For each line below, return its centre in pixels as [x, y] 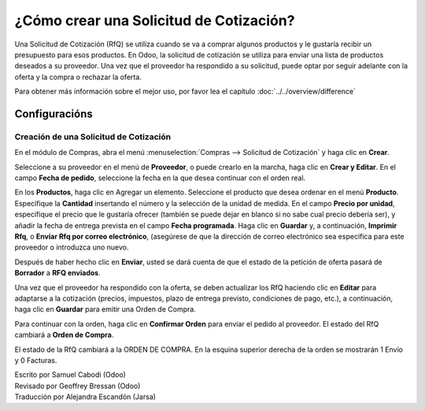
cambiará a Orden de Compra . [64, 335]
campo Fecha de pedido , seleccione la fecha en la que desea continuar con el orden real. [160, 178]
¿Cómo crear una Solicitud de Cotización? [155, 20]
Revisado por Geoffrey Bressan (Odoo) [78, 386]
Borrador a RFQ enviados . [58, 273]
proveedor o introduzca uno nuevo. [72, 247]
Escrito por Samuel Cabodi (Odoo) [70, 375]
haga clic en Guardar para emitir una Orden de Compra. [105, 309]
